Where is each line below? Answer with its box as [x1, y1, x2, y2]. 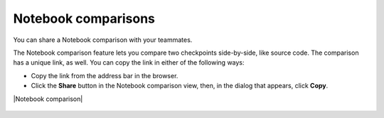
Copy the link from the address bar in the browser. [31, 71, 178, 80]
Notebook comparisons [13, 11, 156, 26]
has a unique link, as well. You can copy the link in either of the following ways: [13, 58, 245, 67]
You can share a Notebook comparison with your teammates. [13, 36, 193, 44]
